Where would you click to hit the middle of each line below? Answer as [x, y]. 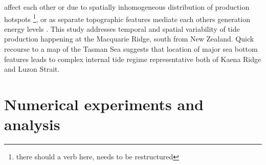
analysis [32, 124]
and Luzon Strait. [32, 69]
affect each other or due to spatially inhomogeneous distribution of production [127, 7]
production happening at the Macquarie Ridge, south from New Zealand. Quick [129, 39]
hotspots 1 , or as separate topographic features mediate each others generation [127, 18]
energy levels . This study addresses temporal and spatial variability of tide [122, 28]
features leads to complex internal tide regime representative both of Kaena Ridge [133, 59]
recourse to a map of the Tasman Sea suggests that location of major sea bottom [131, 49]
